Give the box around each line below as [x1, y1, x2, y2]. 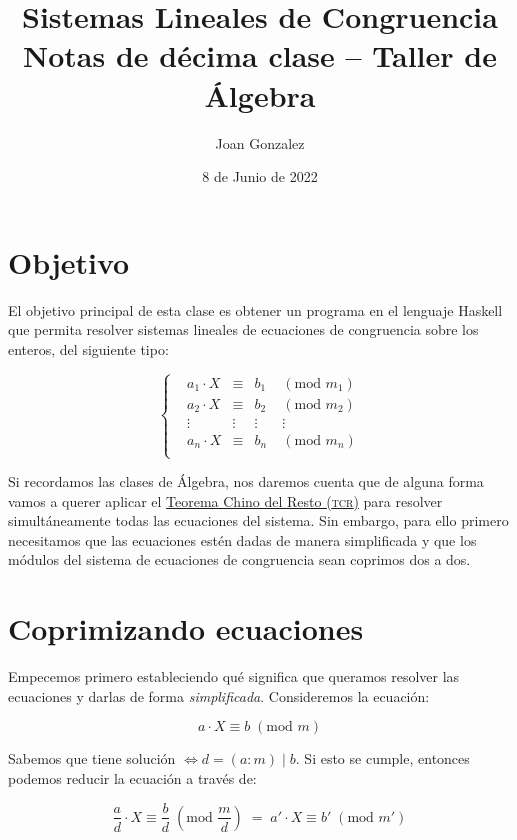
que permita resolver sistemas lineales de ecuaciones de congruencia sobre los [8, 319, 479, 340]
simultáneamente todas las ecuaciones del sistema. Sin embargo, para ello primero [8, 510, 509, 531]
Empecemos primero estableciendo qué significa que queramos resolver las [8, 666, 460, 687]
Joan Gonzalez [215, 132, 305, 153]
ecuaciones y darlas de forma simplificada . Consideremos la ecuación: [8, 685, 430, 706]
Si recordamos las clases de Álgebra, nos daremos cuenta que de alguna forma [8, 471, 484, 492]
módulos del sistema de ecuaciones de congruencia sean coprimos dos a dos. [8, 549, 471, 570]
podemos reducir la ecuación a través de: [8, 767, 257, 788]
